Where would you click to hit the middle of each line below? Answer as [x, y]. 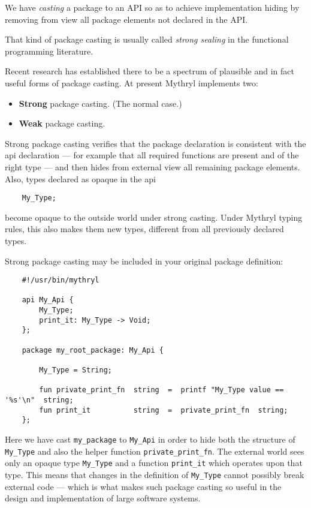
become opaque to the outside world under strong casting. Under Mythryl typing [154, 217]
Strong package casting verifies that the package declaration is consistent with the [155, 143]
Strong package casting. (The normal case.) [100, 103]
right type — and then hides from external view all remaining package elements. [153, 166]
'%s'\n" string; [39, 400]
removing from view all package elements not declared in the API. [126, 19]
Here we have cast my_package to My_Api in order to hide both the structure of [150, 439]
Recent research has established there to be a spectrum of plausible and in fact [150, 71]
